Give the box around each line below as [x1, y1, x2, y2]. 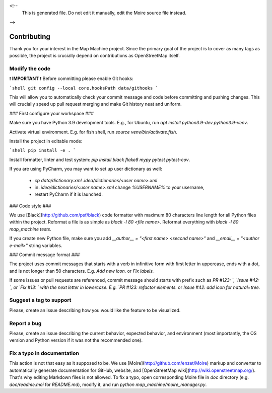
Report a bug [9, 320, 42, 327]
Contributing [9, 32, 50, 41]
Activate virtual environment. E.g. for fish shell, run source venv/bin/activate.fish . [9, 129, 177, 135]
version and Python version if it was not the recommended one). [9, 337, 143, 343]
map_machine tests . [9, 226, 51, 232]
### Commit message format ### [9, 252, 80, 258]
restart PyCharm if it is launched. [34, 191, 103, 197]
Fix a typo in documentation [9, 350, 79, 357]
